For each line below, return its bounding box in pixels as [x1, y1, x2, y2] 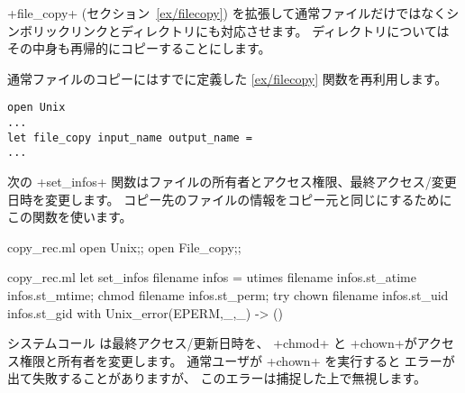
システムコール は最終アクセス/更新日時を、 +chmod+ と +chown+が [7, 334, 417, 352]
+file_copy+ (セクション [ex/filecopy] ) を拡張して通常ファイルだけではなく [7, 4, 447, 22]
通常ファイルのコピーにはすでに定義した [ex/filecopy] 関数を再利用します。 [7, 69, 448, 87]
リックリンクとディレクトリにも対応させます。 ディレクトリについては [32, 21, 450, 40]
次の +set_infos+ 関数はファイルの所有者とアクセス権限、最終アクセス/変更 [7, 172, 457, 190]
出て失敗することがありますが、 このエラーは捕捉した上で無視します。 [7, 369, 426, 388]
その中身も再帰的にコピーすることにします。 [7, 39, 271, 58]
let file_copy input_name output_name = [7, 131, 253, 144]
